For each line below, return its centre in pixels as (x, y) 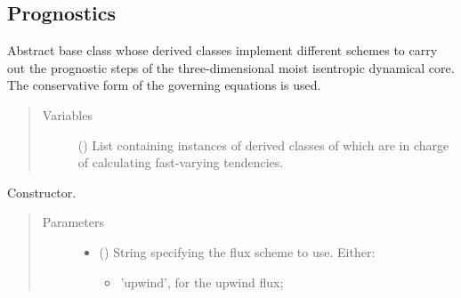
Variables (67, 114)
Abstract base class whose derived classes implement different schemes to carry (222, 50)
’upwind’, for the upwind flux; (202, 282)
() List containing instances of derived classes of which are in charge (263, 145)
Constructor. (42, 192)
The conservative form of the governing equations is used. (164, 85)
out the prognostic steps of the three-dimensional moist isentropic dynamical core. (231, 67)
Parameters (73, 222)
